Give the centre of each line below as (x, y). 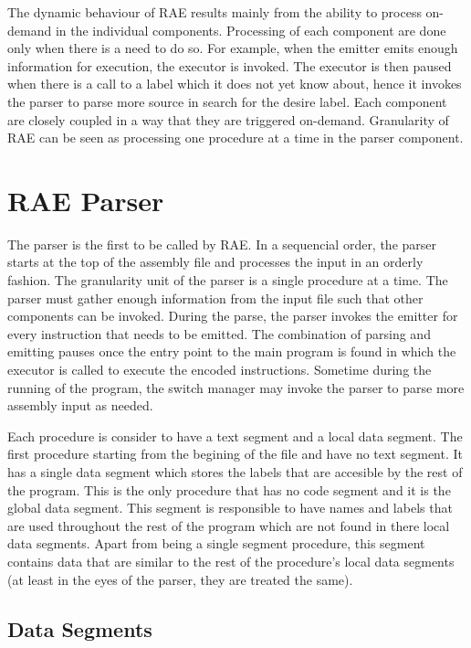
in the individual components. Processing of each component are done (251, 30)
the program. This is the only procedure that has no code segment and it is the (229, 489)
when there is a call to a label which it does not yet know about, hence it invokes (235, 84)
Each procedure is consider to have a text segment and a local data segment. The (235, 436)
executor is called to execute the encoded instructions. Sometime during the (220, 370)
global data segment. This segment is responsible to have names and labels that (230, 508)
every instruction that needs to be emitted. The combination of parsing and (219, 333)
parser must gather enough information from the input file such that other (215, 297)
